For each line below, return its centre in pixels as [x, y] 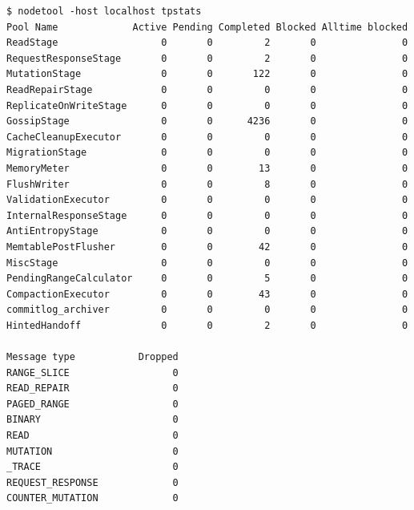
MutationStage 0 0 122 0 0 [207, 74]
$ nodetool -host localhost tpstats [104, 11]
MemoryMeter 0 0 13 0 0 [207, 168]
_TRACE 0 [92, 467]
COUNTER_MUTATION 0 [92, 498]
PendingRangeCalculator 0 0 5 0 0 [207, 279]
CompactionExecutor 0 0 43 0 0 [207, 294]
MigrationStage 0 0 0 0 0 [207, 153]
